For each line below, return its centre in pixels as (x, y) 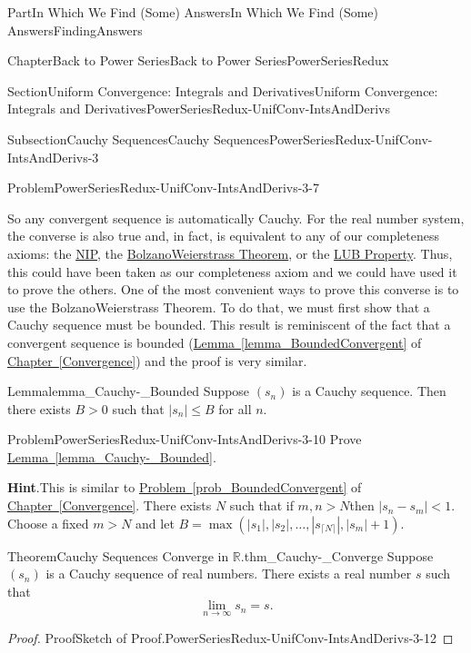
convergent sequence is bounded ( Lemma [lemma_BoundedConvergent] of (215, 342)
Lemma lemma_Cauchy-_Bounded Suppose (129, 391)
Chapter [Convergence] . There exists (110, 505)
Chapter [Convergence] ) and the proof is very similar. (157, 360)
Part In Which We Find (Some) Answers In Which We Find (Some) (193, 12)
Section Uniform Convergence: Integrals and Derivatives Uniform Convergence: (223, 90)
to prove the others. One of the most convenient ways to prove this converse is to (233, 289)
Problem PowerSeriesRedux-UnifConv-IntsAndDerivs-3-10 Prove (185, 439)
